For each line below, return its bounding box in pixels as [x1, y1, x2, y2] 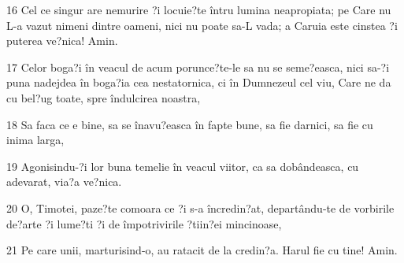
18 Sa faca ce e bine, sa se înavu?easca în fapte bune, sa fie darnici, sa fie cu [6, 116, 373, 132]
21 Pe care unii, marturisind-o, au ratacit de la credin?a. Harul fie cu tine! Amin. [6, 242, 398, 258]
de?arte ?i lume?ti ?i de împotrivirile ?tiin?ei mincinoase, [6, 215, 282, 232]
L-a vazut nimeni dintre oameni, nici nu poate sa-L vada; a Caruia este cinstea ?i [6, 17, 398, 33]
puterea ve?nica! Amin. [6, 32, 118, 49]
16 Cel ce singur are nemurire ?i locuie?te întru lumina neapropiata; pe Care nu [6, 2, 391, 17]
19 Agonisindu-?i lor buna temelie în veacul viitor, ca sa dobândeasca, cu [6, 157, 359, 174]
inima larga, [6, 131, 65, 148]
